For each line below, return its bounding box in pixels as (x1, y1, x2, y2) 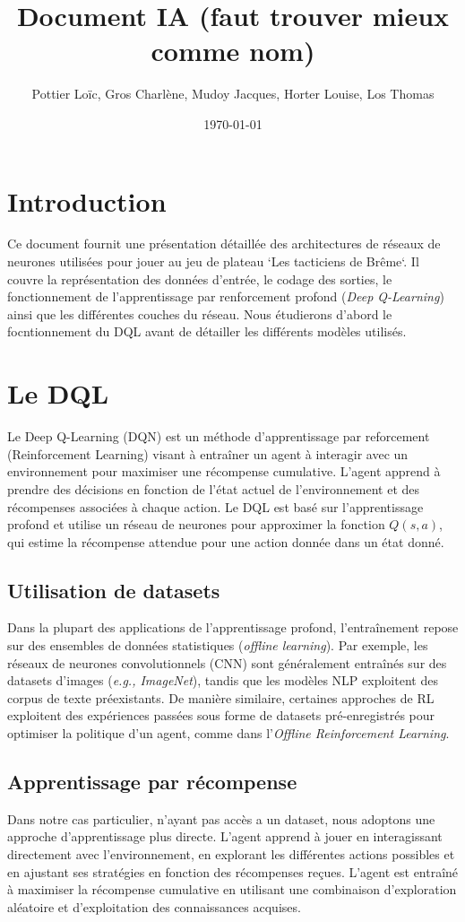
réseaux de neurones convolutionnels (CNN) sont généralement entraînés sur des (7, 653, 447, 672)
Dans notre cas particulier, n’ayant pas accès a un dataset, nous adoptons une (7, 809, 435, 828)
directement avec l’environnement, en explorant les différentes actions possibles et (7, 845, 455, 864)
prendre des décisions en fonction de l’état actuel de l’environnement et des (7, 479, 420, 498)
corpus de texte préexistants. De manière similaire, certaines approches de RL (7, 688, 435, 707)
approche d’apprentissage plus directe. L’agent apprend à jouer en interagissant (7, 827, 443, 846)
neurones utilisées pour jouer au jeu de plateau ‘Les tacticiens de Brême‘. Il (7, 252, 419, 271)
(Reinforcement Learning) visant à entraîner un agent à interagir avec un (7, 444, 409, 463)
